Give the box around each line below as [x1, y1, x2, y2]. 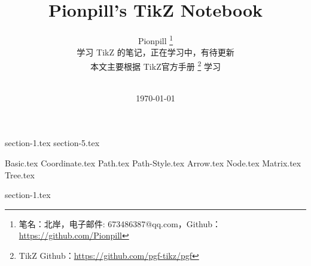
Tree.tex [5, 168, 35, 181]
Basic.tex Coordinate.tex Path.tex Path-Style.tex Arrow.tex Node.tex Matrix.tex [5, 157, 301, 169]
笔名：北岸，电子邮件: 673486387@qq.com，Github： [19, 217, 221, 230]
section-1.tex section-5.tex [5, 137, 100, 149]
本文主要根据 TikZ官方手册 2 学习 [90, 58, 221, 72]
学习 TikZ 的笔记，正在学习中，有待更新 [77, 46, 234, 58]
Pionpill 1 [138, 33, 173, 47]
